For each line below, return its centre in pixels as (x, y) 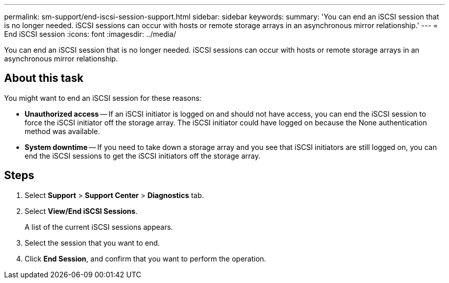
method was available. (62, 131)
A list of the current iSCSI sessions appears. (99, 227)
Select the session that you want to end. (92, 243)
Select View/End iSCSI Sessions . (81, 211)
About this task (44, 78)
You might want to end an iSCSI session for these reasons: (103, 98)
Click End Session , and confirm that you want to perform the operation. (146, 258)
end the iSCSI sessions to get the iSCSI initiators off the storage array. (143, 156)
